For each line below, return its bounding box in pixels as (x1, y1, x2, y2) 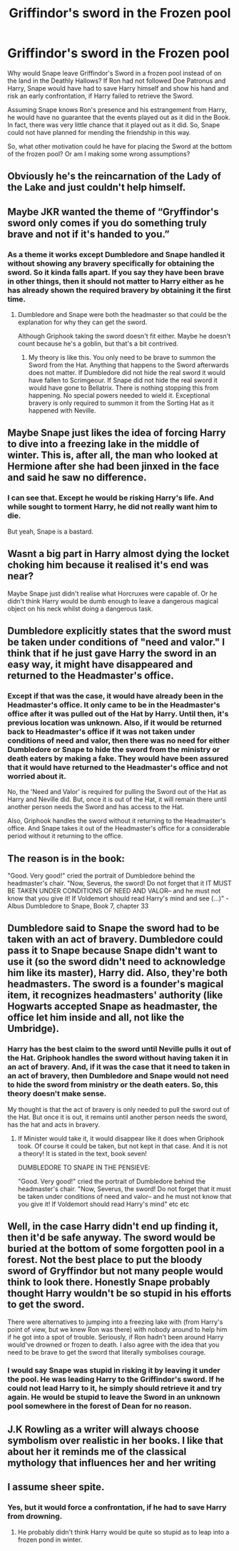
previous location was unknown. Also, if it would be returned (7, 718, 223, 728)
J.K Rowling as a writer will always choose (7, 1423, 200, 1435)
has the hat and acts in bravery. (7, 1120, 100, 1129)
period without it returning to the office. (7, 832, 123, 840)
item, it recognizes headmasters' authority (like (7, 989, 223, 1001)
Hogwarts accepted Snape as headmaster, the (7, 1000, 218, 1013)
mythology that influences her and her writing (7, 1457, 216, 1469)
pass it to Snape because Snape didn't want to (7, 945, 218, 957)
